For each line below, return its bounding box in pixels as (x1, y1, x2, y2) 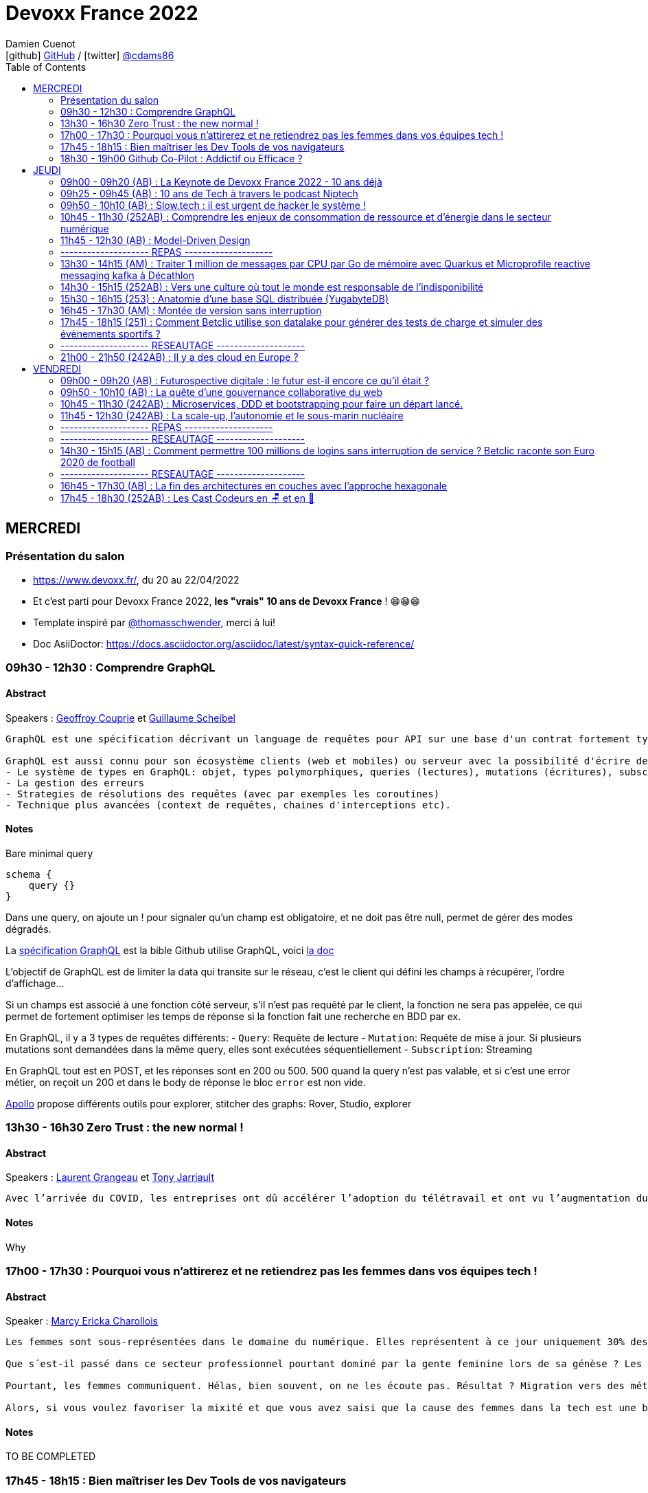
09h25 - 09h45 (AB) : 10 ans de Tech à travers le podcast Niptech (60, 187, 358, 199)
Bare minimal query (5, 847, 93, 859)
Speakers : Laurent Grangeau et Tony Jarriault (5, 1171, 215, 1184)
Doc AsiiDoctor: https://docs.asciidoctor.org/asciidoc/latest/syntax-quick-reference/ (33, 637, 415, 650)
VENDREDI (33, 362, 82, 375)
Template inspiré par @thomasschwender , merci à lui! (33, 616, 276, 628)
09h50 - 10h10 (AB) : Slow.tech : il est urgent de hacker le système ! (60, 199, 366, 211)
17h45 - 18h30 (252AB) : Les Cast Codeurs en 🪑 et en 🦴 (60, 491, 315, 504)
